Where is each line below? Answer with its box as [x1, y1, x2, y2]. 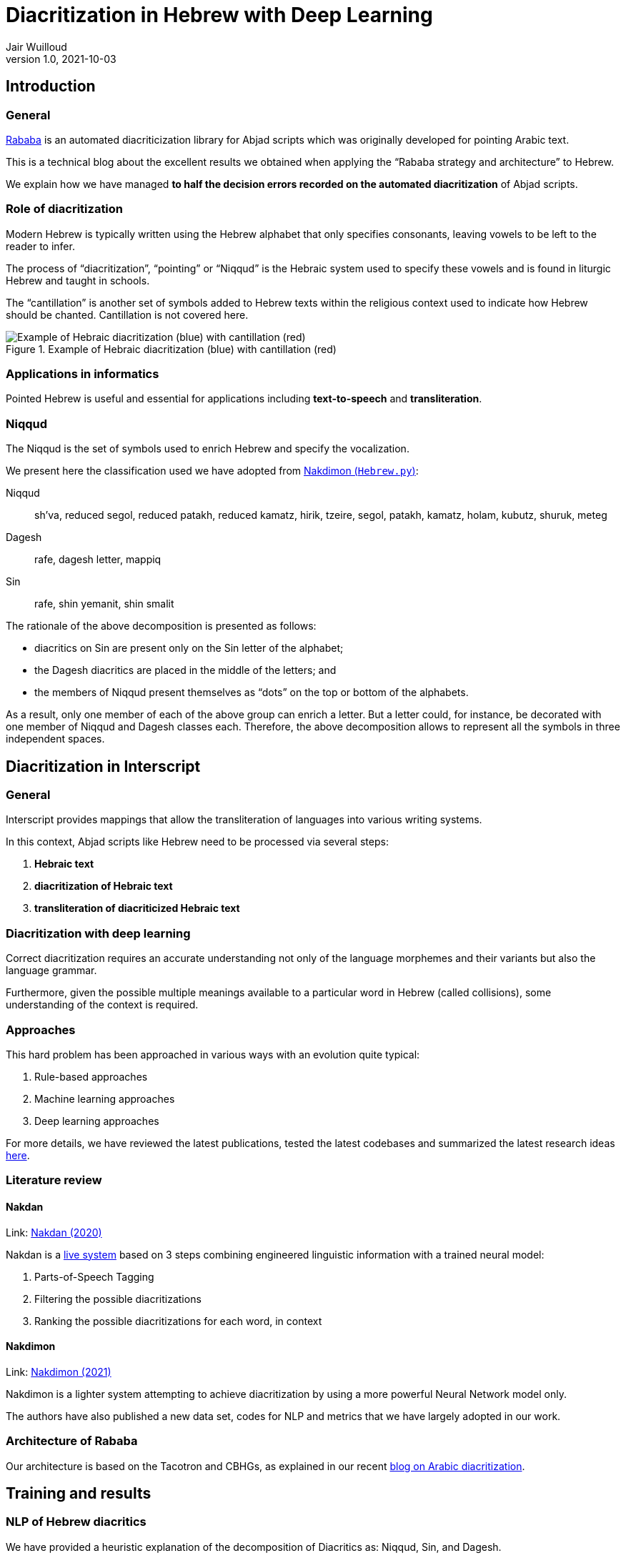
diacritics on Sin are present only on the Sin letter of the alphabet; [34, 642, 344, 655]
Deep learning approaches [34, 1114, 159, 1127]
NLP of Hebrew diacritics [6, 1514, 146, 1529]
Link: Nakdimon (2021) [6, 1365, 111, 1378]
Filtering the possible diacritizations [34, 1292, 202, 1305]
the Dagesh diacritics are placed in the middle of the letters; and [34, 664, 337, 677]
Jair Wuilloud [6, 40, 67, 53]
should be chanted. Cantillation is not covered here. [6, 308, 249, 321]
